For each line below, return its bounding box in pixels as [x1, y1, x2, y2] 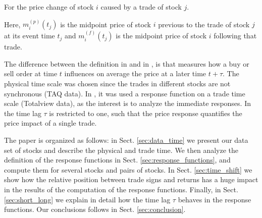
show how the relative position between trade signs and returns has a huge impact [4, 174, 258, 185]
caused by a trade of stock [100, 2, 182, 12]
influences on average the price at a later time [64, 68, 206, 79]
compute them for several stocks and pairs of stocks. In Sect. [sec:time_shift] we [4, 164, 252, 175]
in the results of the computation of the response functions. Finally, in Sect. [4, 184, 238, 194]
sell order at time [4, 68, 58, 79]
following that [214, 30, 257, 41]
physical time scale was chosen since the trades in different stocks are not [4, 78, 231, 88]
